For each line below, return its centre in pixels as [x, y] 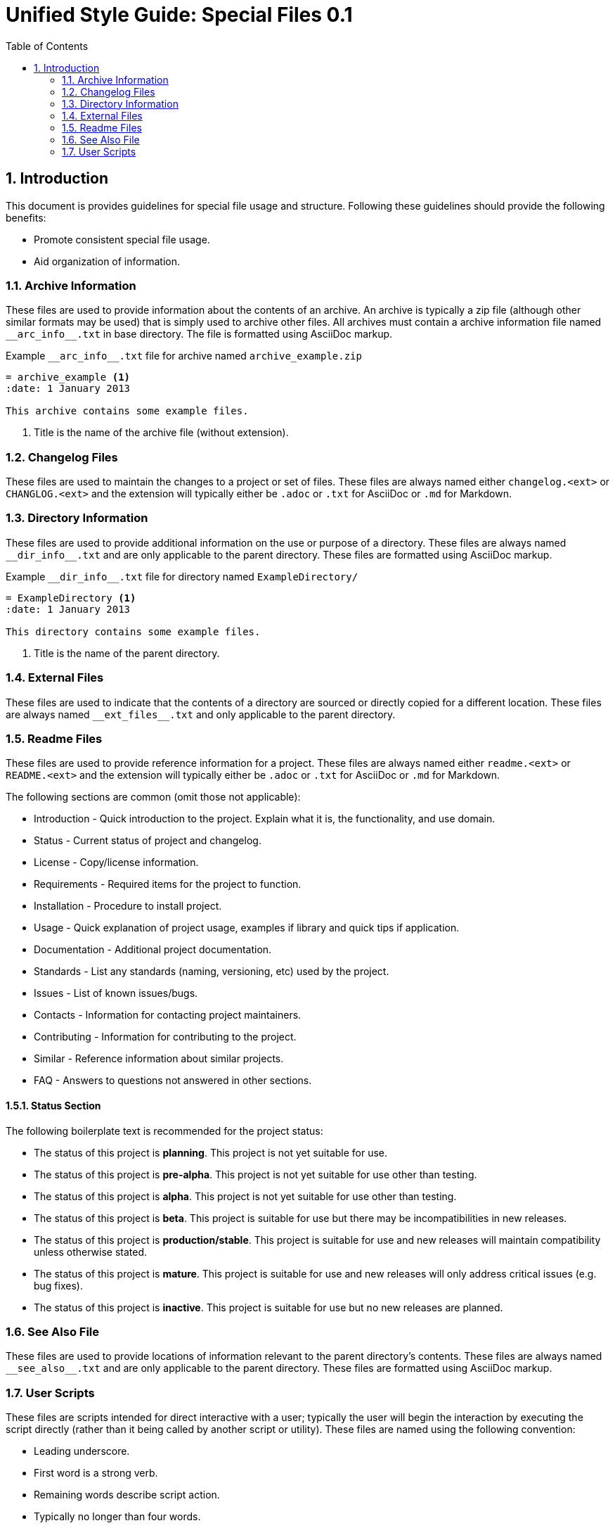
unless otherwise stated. [91, 1252]
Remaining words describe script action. [127, 1495]
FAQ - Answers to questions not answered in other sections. [173, 1081]
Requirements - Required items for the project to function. [168, 884]
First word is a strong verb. [96, 1473]
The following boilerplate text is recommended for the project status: [164, 1131]
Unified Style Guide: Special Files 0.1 [179, 15]
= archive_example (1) [68, 377]
